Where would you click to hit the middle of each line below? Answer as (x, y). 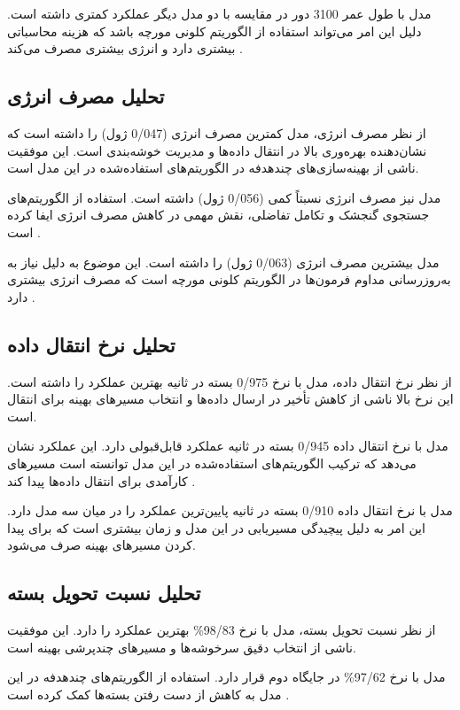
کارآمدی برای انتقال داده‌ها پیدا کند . (101, 480)
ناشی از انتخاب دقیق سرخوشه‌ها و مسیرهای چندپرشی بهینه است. (182, 647)
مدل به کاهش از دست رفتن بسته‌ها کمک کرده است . (148, 694)
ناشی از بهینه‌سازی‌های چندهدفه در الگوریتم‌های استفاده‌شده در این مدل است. (213, 168)
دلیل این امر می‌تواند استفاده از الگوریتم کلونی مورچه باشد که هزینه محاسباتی (214, 31)
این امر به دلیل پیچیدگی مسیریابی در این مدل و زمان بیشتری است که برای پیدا (216, 527)
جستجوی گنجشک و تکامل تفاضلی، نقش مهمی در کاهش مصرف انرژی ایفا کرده (218, 215)
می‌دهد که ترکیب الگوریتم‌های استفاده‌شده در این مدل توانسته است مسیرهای (212, 463)
